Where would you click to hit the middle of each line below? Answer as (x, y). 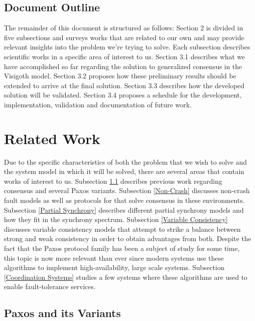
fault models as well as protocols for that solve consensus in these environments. (124, 200)
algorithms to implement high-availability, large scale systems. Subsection (114, 267)
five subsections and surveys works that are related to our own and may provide (124, 37)
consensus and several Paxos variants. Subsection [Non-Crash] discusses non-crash (127, 190)
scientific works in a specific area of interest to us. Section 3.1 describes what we (125, 56)
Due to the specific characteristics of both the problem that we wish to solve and (126, 161)
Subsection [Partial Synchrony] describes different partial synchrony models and (124, 210)
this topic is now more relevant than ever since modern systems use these (114, 258)
